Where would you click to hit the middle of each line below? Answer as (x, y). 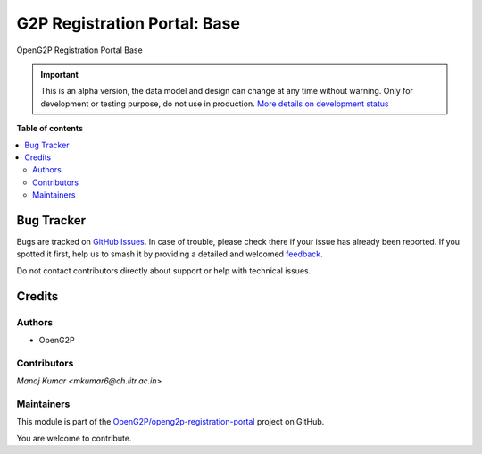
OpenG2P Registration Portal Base (79, 50)
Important (60, 74)
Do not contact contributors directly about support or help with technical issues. (164, 270)
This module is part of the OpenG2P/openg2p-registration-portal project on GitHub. (170, 422)
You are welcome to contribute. (74, 438)
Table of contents (50, 129)
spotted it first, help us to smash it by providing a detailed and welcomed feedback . (170, 254)
